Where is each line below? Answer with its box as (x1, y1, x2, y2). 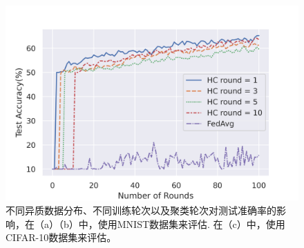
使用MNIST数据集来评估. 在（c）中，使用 (97, 216, 285, 231)
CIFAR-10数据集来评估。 (6, 230, 117, 245)
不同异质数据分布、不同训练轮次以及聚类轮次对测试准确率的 (6, 202, 276, 217)
